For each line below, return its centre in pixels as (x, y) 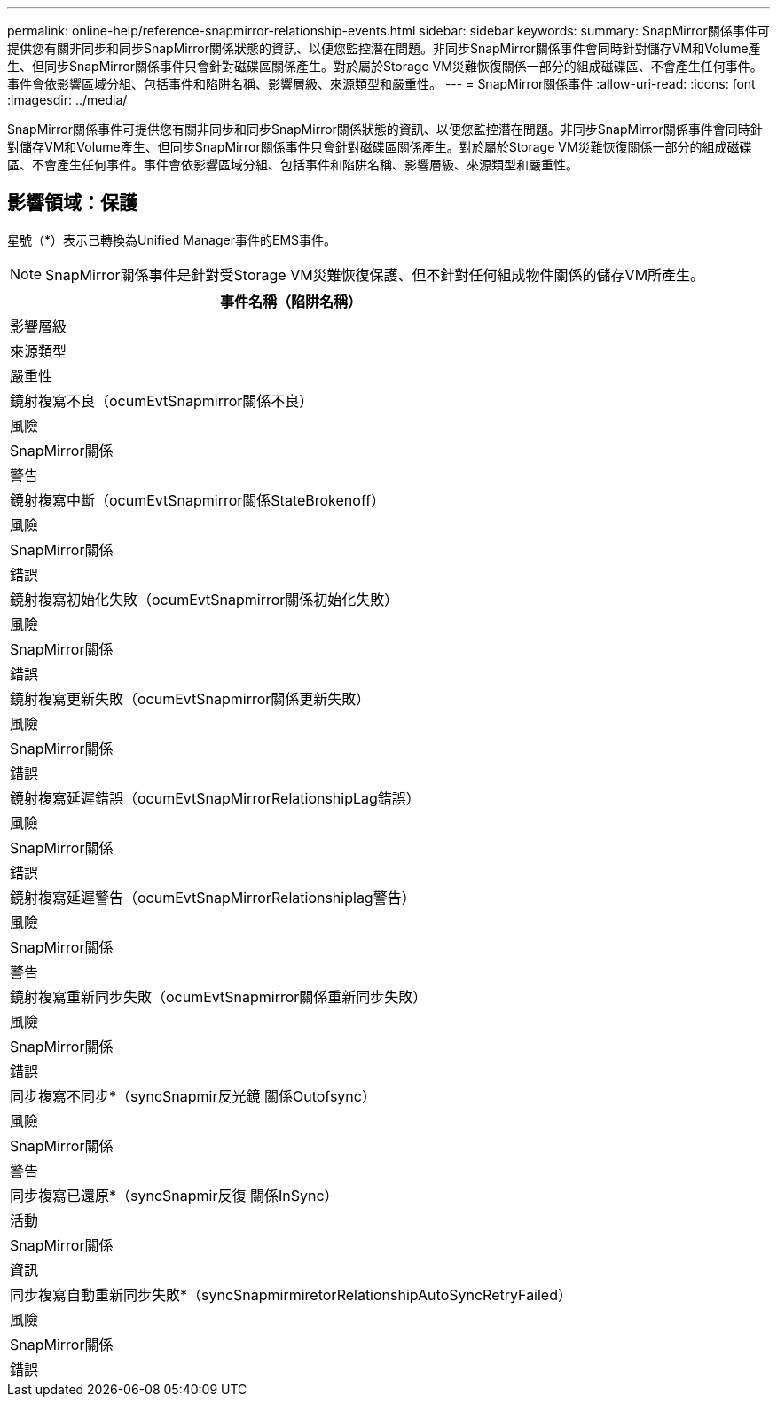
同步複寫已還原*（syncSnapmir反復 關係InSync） (174, 1195)
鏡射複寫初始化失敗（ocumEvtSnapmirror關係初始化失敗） (204, 599)
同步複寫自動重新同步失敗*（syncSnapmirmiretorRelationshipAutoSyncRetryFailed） (291, 1294)
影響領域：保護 (72, 203)
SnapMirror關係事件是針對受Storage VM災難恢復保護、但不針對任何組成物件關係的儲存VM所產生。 (375, 275)
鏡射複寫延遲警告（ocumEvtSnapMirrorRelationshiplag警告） (213, 897)
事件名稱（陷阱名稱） (290, 301)
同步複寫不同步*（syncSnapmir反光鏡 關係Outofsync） (193, 1096)
